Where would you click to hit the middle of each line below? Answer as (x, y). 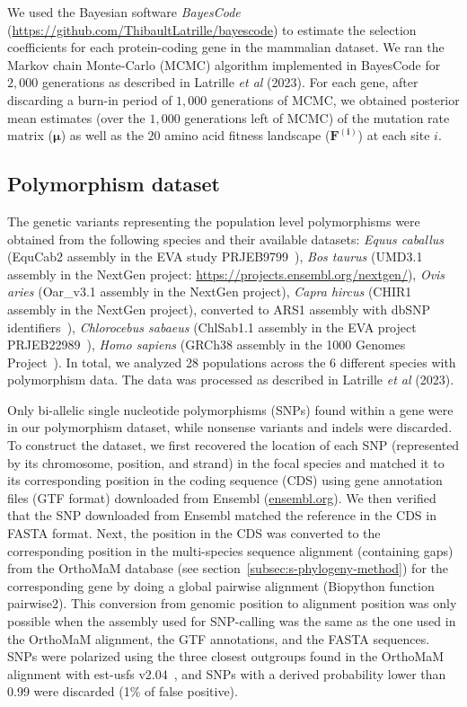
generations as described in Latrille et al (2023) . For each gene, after (230, 82)
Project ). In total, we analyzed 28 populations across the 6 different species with (232, 362)
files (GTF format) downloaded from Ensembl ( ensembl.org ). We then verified (222, 497)
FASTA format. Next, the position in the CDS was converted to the (194, 533)
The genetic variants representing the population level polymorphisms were (214, 221)
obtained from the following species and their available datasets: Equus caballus (226, 239)
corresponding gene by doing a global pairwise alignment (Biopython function (221, 585)
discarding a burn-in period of (90, 99)
